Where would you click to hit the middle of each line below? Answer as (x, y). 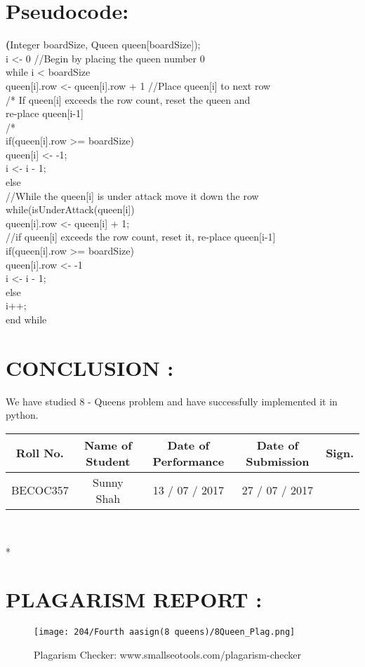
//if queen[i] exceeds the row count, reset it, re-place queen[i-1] (141, 237)
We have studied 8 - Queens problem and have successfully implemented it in (172, 401)
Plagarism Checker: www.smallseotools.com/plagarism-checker (168, 654)
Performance (188, 461)
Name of (108, 445)
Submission (278, 461)
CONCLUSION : (90, 367)
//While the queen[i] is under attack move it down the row (132, 195)
